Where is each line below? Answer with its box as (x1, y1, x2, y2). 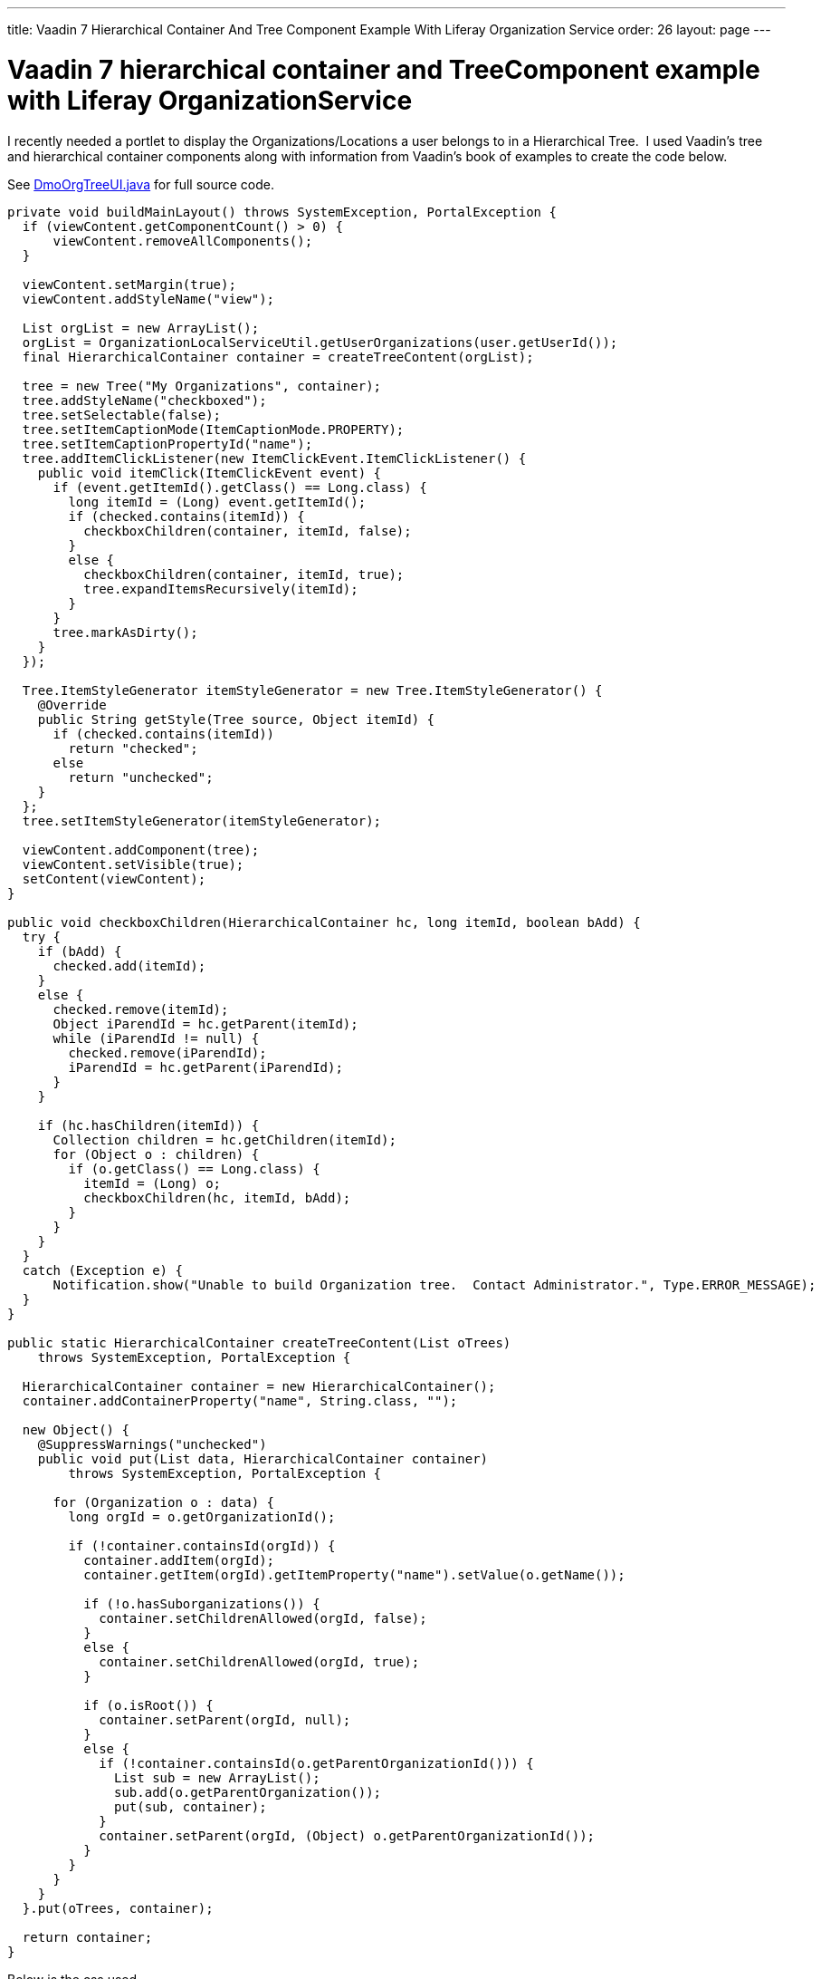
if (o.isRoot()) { (83, 1697, 214, 1713)
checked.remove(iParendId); (68, 1045, 267, 1060)
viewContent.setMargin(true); (22, 276, 236, 292)
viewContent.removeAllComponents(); (53, 233, 313, 248)
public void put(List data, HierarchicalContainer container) (37, 1451, 489, 1466)
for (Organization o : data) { (53, 1494, 275, 1510)
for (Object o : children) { (53, 1146, 260, 1162)
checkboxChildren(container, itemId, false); (83, 523, 412, 538)
